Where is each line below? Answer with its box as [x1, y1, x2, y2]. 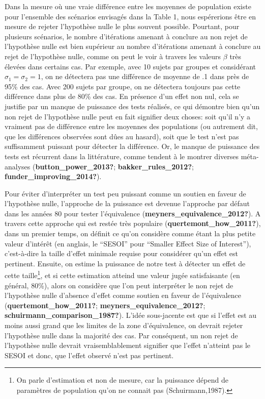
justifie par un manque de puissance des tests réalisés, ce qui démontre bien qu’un [5, 101, 260, 111]
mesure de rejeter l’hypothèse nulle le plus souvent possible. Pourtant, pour [5, 21, 240, 32]
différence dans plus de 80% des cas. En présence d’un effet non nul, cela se [5, 91, 239, 102]
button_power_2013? [35, 161, 114, 171]
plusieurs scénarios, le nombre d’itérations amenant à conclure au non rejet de [5, 31, 248, 41]
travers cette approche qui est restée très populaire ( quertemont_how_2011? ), [5, 218, 261, 229]
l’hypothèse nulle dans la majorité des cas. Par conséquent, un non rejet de [5, 330, 238, 340]
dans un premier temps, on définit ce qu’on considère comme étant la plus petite [5, 228, 256, 239]
